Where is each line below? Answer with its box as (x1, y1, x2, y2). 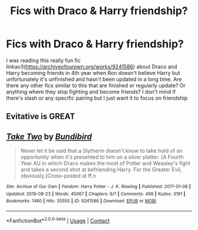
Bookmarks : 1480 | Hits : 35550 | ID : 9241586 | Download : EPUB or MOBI (6, 198, 156, 204)
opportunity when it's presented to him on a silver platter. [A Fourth (20, 153, 184, 160)
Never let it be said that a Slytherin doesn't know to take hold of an (20, 147, 183, 155)
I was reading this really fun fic (6, 57, 81, 64)
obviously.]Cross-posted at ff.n (20, 172, 96, 179)
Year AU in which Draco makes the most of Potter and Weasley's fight (20, 160, 190, 167)
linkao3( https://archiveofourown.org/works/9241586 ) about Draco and (6, 63, 177, 70)
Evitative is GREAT (6, 111, 75, 121)
